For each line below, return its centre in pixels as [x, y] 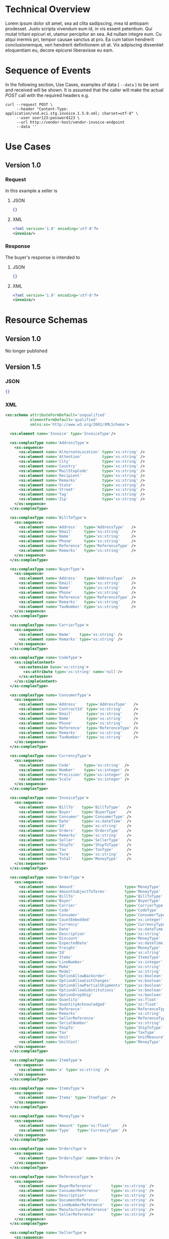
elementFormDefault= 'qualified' [64, 420]
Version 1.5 [23, 367]
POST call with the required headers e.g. [47, 95]
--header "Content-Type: [43, 109]
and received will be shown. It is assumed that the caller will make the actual [84, 90]
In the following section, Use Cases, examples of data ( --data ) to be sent [82, 84]
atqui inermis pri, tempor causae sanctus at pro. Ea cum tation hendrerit [80, 39]
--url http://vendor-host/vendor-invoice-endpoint [70, 122]
